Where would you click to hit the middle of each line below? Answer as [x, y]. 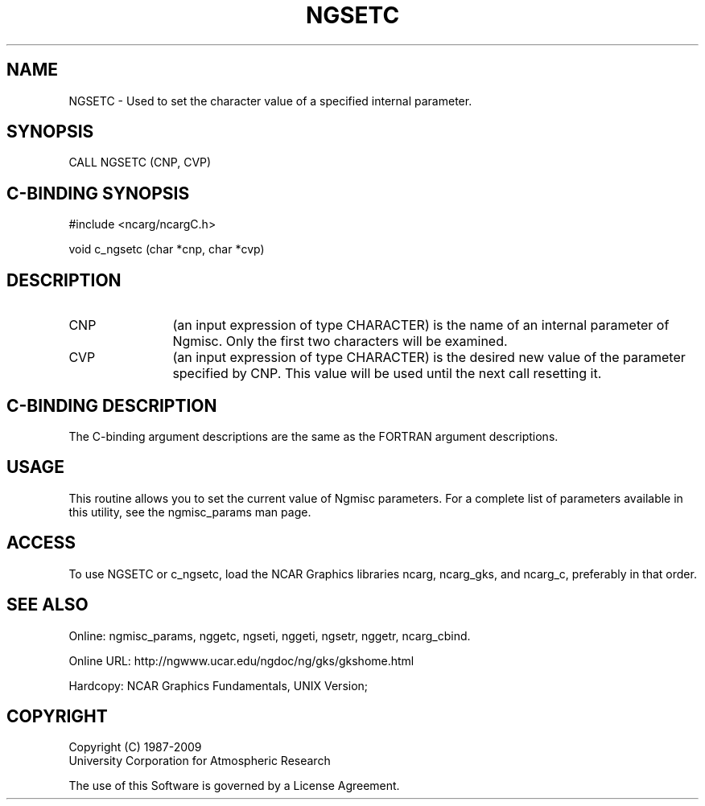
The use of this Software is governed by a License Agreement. [234, 786]
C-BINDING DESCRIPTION [112, 405]
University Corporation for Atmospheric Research [200, 761]
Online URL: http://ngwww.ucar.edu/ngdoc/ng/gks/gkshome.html [241, 660]
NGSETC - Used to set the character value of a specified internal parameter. [270, 101]
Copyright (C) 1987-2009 [135, 747]
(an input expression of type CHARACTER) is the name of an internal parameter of [421, 325]
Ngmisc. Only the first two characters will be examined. [340, 341]
